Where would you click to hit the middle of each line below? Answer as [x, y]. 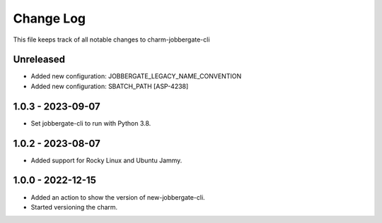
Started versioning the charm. [74, 207]
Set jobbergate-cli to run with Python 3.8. [91, 123]
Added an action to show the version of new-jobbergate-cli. [118, 197]
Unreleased [39, 60]
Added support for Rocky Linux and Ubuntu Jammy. [106, 160]
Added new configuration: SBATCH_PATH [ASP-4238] [110, 86]
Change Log [50, 18]
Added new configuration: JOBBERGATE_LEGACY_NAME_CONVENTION [136, 76]
